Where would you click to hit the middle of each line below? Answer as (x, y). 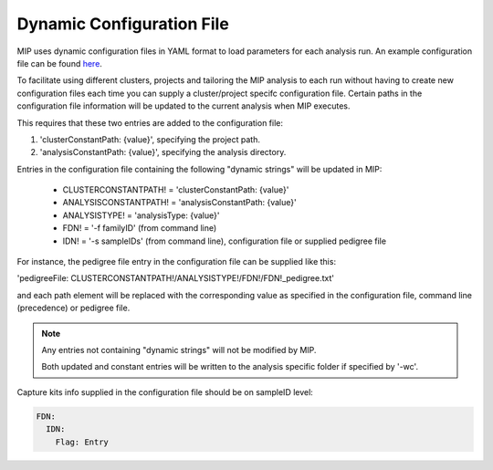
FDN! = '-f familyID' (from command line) (140, 228)
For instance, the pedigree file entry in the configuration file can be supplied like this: (177, 262)
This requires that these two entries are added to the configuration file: (150, 122)
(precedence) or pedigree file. (73, 308)
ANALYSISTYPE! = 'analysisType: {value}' (141, 215)
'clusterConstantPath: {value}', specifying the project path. (150, 139)
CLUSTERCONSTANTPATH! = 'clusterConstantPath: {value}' (176, 190)
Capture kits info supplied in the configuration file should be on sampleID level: (165, 392)
